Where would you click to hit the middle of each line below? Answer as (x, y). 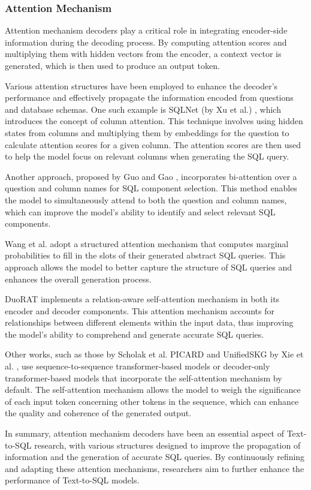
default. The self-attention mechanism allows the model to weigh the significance (153, 390)
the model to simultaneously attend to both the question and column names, (146, 199)
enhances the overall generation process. (78, 279)
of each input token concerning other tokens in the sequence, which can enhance (152, 401)
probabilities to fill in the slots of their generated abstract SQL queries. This (145, 255)
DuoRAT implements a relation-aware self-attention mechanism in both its (142, 299)
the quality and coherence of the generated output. (98, 413)
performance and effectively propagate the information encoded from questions (149, 97)
